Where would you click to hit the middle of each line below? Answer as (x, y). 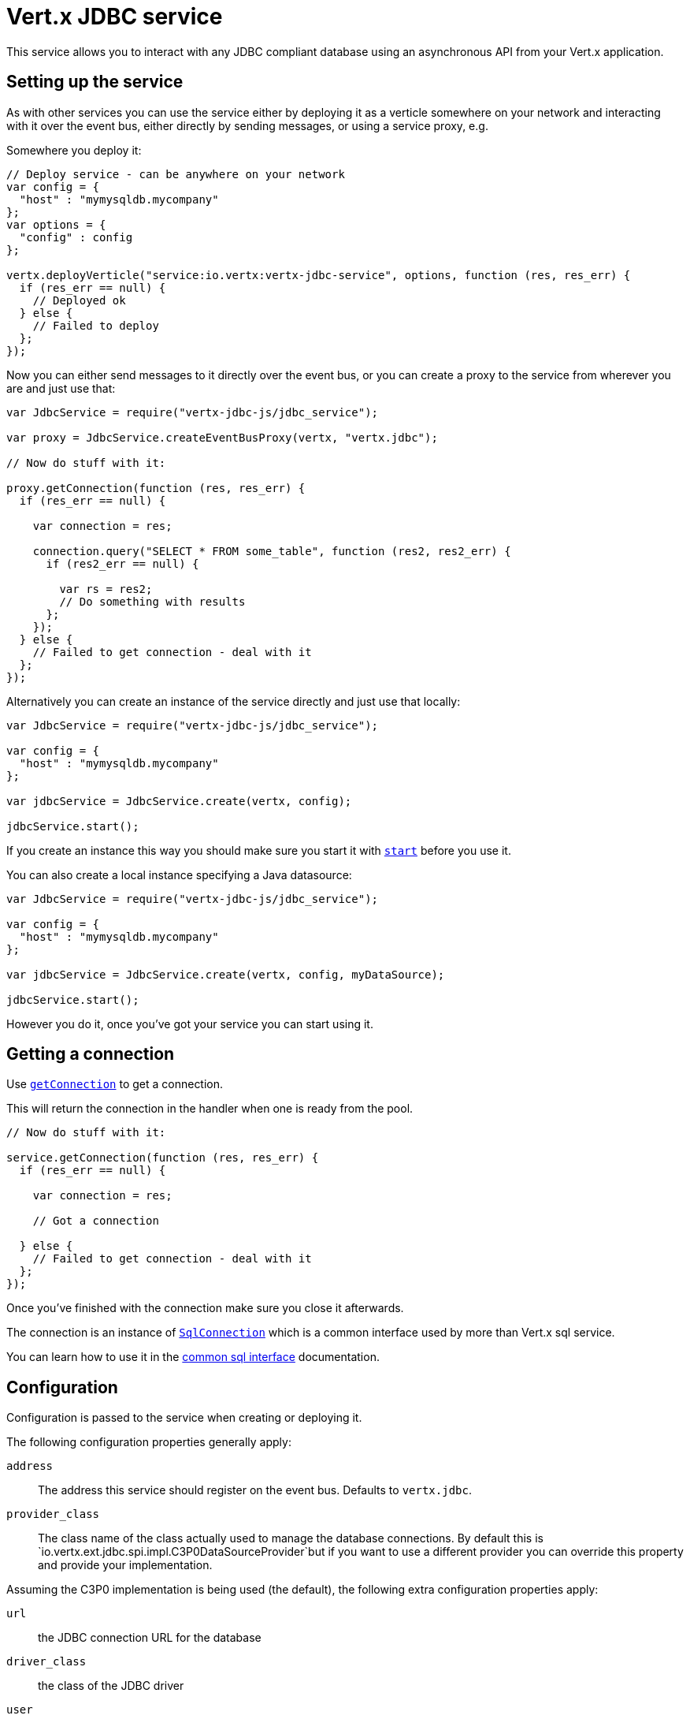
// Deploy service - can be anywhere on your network (176, 174)
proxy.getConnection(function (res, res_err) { (156, 488)
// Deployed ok (79, 300)
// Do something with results (152, 601)
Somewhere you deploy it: (74, 150)
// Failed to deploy (96, 325)
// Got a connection (96, 1221)
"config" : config (76, 237)
